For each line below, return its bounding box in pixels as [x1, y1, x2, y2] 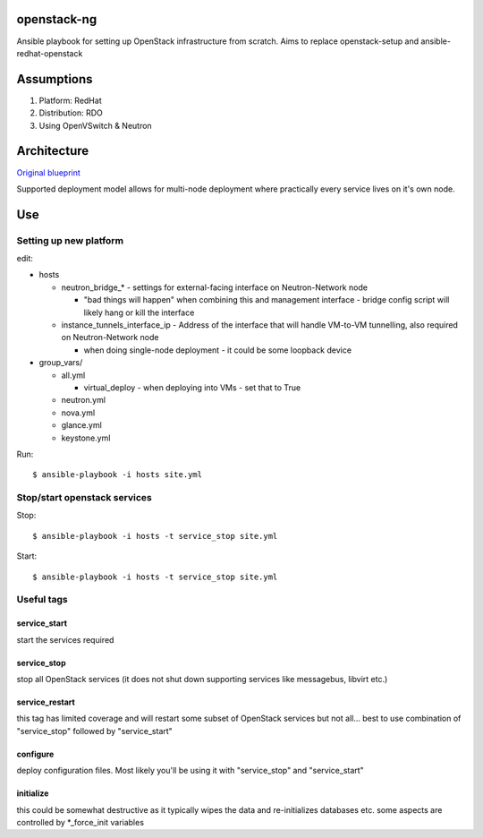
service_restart [16, 697, 75, 707]
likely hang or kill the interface [83, 307, 195, 318]
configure [16, 748, 55, 759]
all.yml [61, 370, 86, 381]
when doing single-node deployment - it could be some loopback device [83, 345, 352, 355]
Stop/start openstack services [16, 492, 152, 504]
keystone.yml [61, 432, 111, 443]
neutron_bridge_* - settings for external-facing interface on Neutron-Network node [61, 282, 369, 293]
